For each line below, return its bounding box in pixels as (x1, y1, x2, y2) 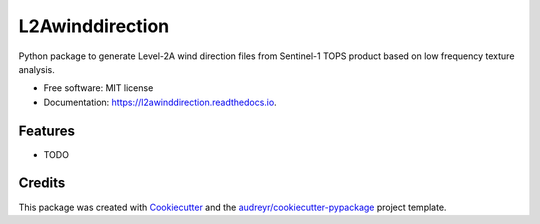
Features (18, 122, 75, 139)
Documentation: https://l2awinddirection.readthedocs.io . (43, 96, 277, 108)
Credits (18, 175, 66, 192)
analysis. (18, 63, 55, 75)
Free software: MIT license (43, 82, 154, 94)
